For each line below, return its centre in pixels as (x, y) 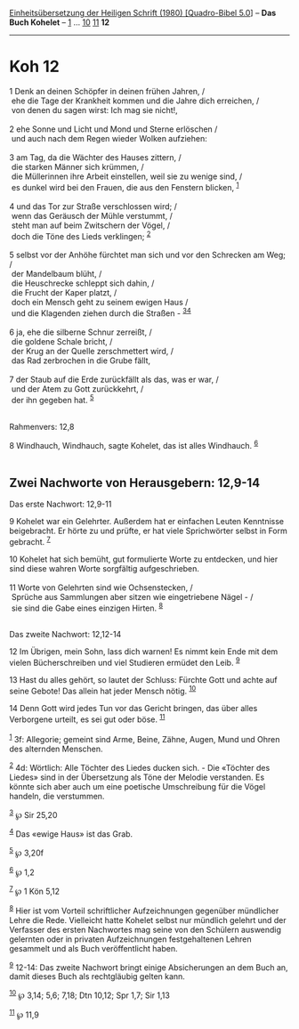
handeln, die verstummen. (57, 796)
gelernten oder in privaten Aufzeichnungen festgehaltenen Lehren (130, 939)
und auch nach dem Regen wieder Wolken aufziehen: (109, 138)
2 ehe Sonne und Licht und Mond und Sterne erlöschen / (113, 129)
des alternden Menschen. (57, 749)
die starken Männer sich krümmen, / (77, 166)
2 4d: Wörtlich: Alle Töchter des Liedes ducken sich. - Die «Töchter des (140, 766)
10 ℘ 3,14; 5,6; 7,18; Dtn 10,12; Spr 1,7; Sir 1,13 (90, 994)
